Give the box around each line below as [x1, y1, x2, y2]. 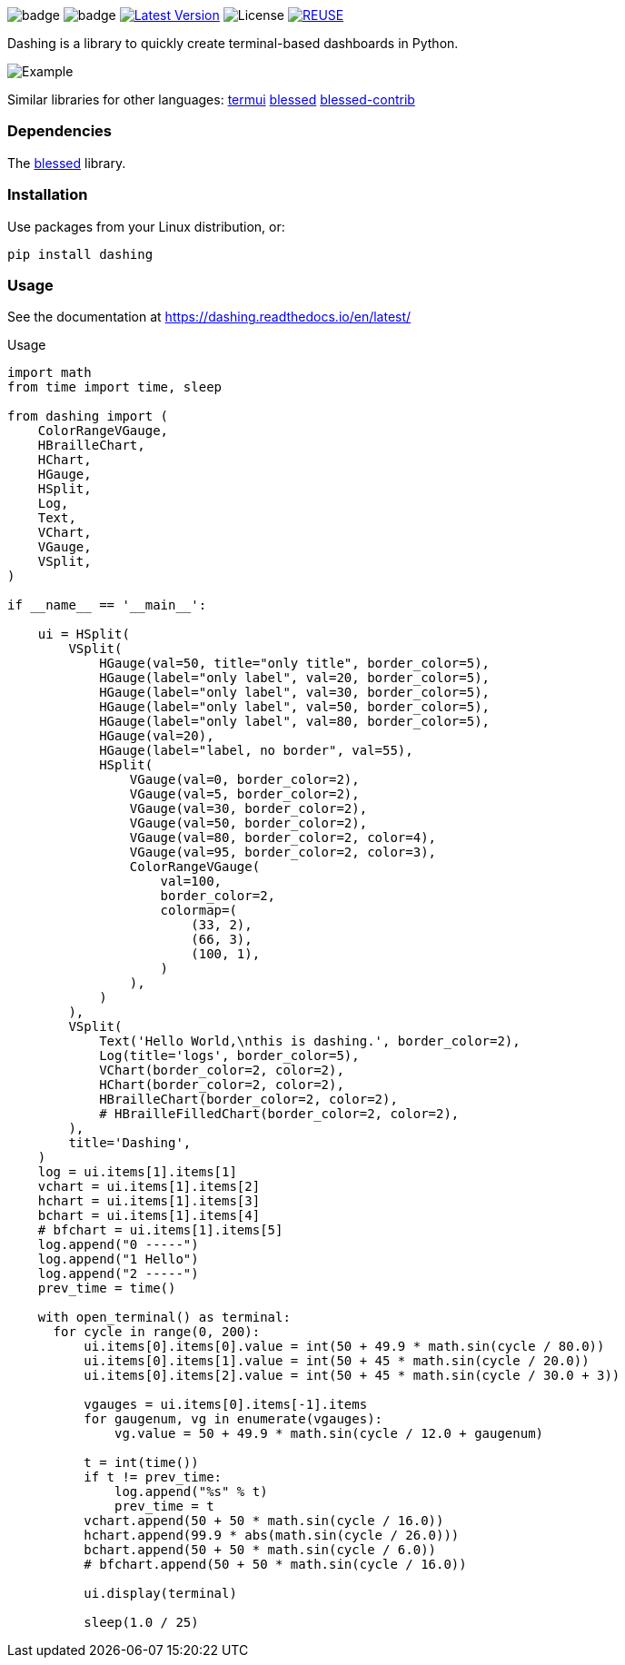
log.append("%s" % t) [114, 1484, 268, 1500]
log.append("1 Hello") [37, 1252, 199, 1267]
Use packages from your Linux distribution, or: [7, 218, 285, 234]
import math [7, 365, 92, 381]
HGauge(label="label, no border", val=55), [99, 743, 413, 758]
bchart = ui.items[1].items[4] [37, 1208, 261, 1224]
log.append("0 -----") [37, 1237, 199, 1253]
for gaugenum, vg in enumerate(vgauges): [84, 1412, 383, 1427]
